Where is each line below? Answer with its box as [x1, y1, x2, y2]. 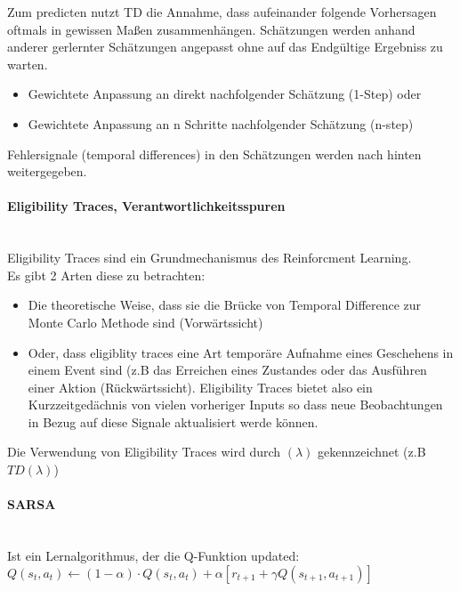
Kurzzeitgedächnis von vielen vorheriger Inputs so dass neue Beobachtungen [28, 395, 443, 414]
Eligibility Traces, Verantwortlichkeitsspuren [7, 197, 286, 215]
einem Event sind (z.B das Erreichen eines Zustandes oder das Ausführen [28, 360, 427, 379]
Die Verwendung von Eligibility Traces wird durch [7, 442, 281, 461]
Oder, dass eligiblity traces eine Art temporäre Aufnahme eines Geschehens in [28, 343, 454, 361]
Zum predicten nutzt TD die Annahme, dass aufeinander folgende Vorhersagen [7, 3, 437, 20]
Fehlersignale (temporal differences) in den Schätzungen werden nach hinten [7, 144, 422, 163]
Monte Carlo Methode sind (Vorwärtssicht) [28, 312, 263, 331]
